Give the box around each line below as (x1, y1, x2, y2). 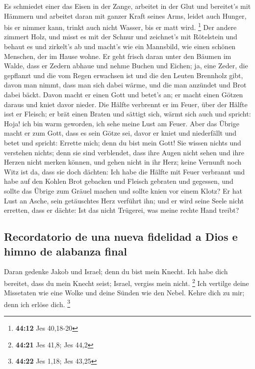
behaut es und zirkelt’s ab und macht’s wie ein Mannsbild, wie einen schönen (4, 41, 236, 52)
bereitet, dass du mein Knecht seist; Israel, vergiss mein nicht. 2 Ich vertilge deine (4, 276, 249, 288)
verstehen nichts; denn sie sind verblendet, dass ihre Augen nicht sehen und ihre (4, 147, 244, 157)
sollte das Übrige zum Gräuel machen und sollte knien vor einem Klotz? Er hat (4, 185, 242, 196)
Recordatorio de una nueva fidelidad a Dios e (4, 229, 238, 244)
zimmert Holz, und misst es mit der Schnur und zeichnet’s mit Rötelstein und (4, 31, 237, 42)
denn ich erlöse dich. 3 (4, 297, 71, 309)
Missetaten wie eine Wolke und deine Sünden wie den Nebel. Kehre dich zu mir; (4, 287, 245, 298)
